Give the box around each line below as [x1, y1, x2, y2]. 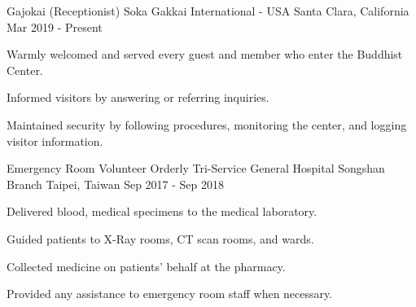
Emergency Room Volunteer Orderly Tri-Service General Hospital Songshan [7, 160, 385, 177]
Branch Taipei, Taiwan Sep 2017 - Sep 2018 [7, 175, 225, 192]
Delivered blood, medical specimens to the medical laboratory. [7, 203, 317, 220]
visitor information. [7, 132, 103, 149]
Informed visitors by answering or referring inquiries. [7, 89, 269, 106]
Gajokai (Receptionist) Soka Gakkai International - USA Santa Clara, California [7, 2, 409, 19]
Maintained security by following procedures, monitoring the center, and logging [7, 116, 407, 133]
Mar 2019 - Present [7, 18, 103, 35]
